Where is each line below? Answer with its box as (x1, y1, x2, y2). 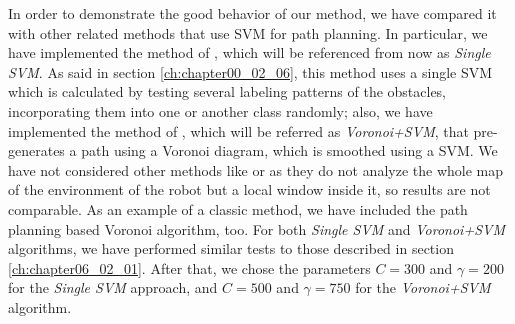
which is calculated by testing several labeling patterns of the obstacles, (8, 81, 447, 102)
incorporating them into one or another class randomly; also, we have (8, 100, 433, 121)
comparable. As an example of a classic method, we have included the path (8, 198, 468, 219)
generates (8, 140, 65, 161)
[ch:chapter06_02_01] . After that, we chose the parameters (8, 257, 371, 278)
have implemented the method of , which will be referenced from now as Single (8, 42, 491, 63)
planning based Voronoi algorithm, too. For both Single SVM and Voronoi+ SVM (8, 218, 505, 239)
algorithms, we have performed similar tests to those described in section (8, 238, 454, 259)
